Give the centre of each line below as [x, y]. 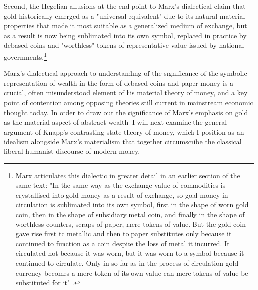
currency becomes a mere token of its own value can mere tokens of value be [132, 272]
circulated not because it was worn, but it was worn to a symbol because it [130, 253]
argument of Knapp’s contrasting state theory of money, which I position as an [124, 131]
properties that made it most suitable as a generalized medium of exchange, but [126, 26]
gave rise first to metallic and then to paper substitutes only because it [124, 234]
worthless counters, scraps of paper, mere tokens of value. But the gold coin [130, 224]
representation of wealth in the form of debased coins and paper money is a [119, 83]
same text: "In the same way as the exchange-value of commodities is [121, 185]
